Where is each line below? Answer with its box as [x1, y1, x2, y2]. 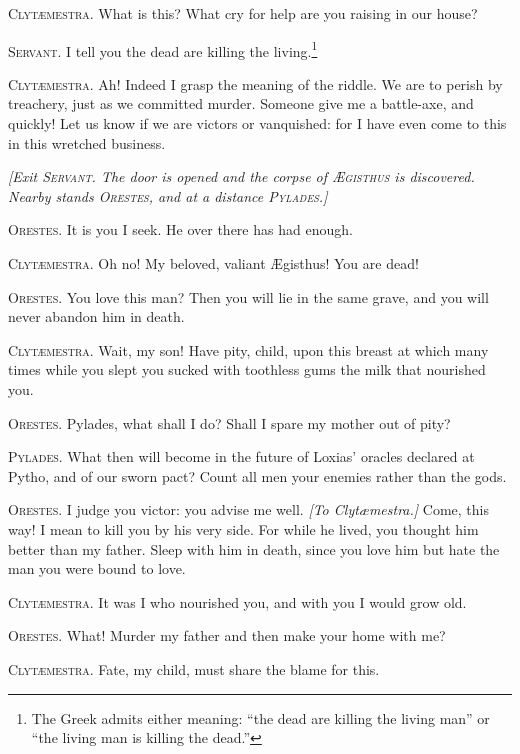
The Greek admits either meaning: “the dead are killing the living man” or [31, 707, 490, 728]
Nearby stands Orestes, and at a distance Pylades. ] [8, 185, 328, 206]
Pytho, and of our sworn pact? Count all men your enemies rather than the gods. [8, 465, 507, 486]
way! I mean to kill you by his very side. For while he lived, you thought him [8, 518, 479, 539]
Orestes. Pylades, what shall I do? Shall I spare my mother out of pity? [8, 412, 451, 433]
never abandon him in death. [8, 306, 185, 327]
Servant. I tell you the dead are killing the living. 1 [8, 37, 318, 61]
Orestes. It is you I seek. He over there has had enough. [8, 219, 353, 240]
